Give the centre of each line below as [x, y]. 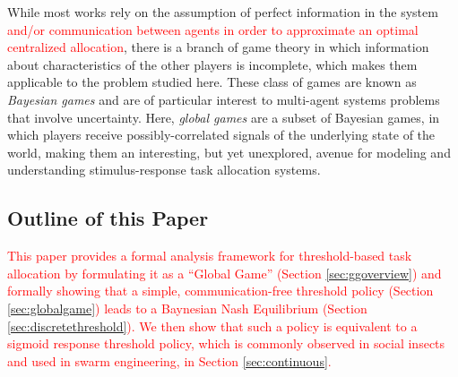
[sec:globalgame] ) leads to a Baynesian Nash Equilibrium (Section [187, 308]
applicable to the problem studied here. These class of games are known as [212, 82]
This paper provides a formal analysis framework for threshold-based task [210, 256]
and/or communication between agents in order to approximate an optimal [213, 29]
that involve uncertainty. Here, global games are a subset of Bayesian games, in [224, 117]
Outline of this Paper [108, 218]
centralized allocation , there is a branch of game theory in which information [218, 47]
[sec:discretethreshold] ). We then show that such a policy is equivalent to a [212, 326]
